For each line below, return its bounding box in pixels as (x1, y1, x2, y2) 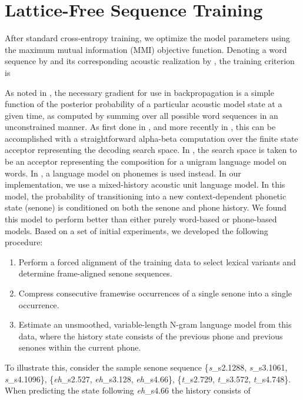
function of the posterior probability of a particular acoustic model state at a (5, 98, 282, 110)
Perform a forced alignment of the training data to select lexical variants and (18, 255, 296, 268)
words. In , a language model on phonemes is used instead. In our (5, 166, 241, 179)
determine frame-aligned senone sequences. (18, 267, 172, 279)
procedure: (5, 236, 43, 248)
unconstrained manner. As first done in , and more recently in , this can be (5, 121, 276, 133)
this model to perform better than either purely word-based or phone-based (5, 213, 277, 225)
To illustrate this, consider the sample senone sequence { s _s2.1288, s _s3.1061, (5, 361, 288, 373)
